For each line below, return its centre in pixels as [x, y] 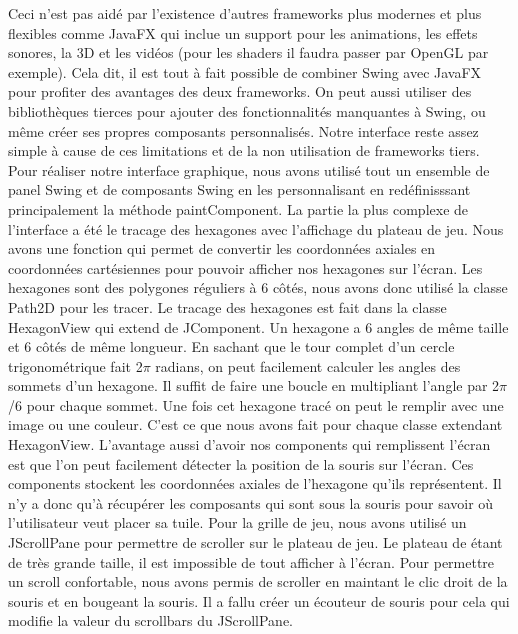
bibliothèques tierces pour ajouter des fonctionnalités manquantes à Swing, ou [247, 110]
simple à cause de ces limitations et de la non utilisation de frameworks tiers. [244, 150]
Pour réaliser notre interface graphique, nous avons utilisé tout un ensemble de [249, 169]
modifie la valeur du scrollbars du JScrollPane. [151, 620]
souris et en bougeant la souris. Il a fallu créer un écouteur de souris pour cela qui [259, 600]
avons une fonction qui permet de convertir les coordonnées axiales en [222, 248]
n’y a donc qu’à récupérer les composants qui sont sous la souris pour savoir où [251, 502]
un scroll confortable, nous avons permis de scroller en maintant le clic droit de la [258, 581]
